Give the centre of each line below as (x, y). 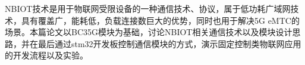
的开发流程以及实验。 (46, 55)
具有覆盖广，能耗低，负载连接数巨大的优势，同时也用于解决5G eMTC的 (160, 20)
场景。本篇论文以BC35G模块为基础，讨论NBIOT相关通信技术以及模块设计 (149, 32)
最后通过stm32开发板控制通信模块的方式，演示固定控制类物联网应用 (169, 43)
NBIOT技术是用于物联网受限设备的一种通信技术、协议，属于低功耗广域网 (148, 8)
